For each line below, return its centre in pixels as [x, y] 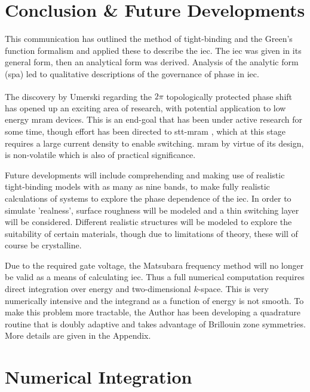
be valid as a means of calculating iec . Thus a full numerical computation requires [155, 277]
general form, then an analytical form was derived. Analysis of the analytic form [152, 62]
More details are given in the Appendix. [78, 335]
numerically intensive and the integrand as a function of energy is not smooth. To [154, 300]
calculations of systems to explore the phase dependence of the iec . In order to [148, 198]
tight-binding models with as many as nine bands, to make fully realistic [137, 186]
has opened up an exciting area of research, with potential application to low [145, 107]
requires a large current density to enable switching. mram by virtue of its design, [154, 143]
